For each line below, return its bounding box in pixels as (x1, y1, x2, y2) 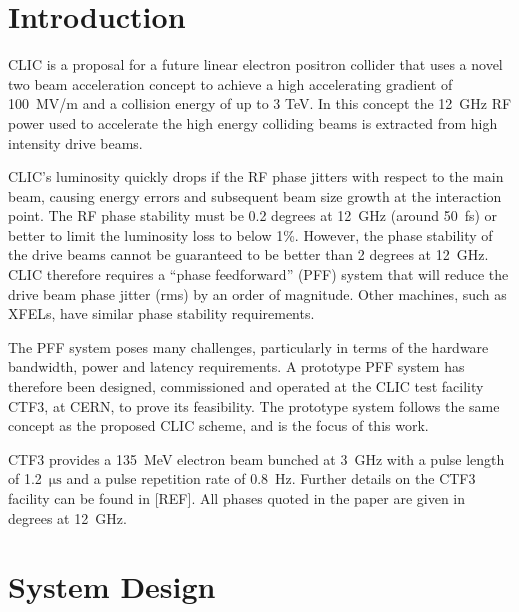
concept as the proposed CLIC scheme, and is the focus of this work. (8, 415, 429, 436)
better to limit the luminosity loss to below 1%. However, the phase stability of (8, 224, 493, 245)
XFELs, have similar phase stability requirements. (8, 303, 315, 324)
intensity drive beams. (8, 132, 143, 153)
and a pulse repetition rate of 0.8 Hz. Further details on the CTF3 (66, 468, 476, 489)
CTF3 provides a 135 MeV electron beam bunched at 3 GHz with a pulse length (8, 448, 505, 469)
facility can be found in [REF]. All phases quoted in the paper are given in (8, 488, 466, 508)
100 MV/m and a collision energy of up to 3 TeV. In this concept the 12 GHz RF (8, 93, 512, 114)
